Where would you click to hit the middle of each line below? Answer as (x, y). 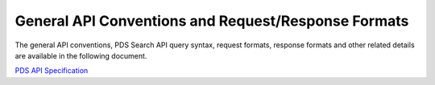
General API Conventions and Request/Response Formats (212, 21)
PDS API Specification (52, 71)
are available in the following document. (81, 55)
